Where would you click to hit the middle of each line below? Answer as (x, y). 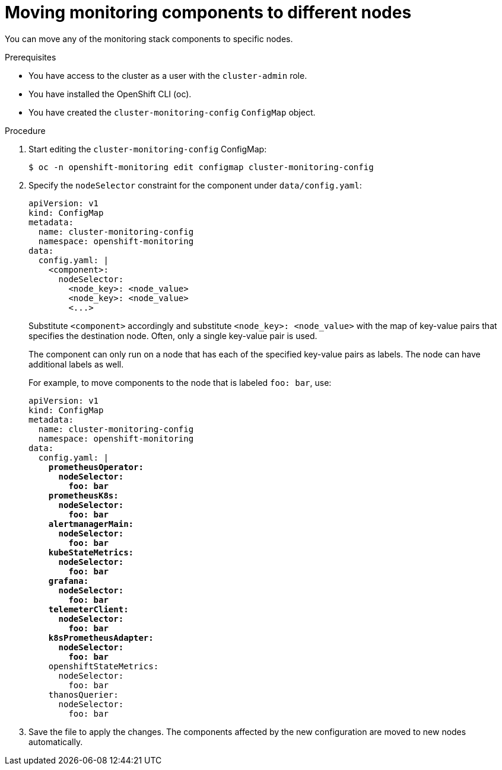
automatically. (56, 742)
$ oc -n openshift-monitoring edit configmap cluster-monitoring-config (201, 167)
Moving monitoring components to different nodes (208, 12)
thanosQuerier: (83, 694)
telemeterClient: (88, 609)
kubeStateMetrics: (91, 552)
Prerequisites (31, 57)
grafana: (69, 581)
